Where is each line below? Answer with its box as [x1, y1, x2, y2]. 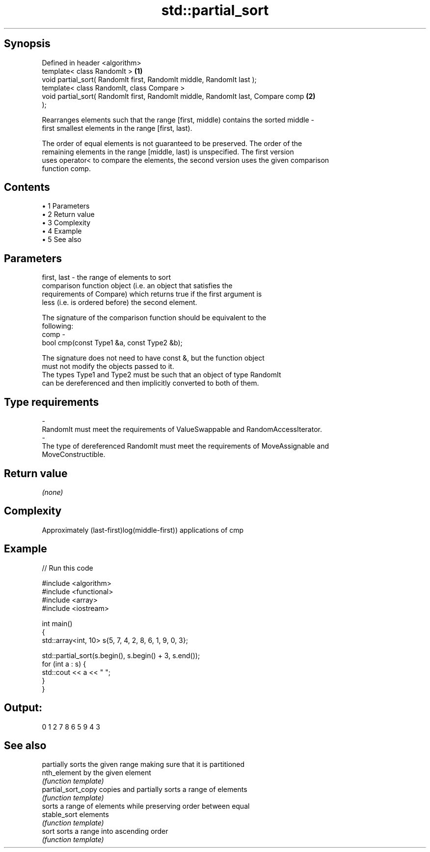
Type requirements [4, 396, 99, 408]
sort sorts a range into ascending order [42, 827, 168, 836]
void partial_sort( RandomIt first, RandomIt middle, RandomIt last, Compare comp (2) [42, 91, 316, 100]
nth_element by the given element [42, 768, 151, 777]
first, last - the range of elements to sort [42, 273, 171, 282]
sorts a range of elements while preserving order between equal [42, 802, 250, 811]
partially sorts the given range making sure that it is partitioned [42, 760, 245, 769]
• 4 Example [42, 227, 82, 236]
